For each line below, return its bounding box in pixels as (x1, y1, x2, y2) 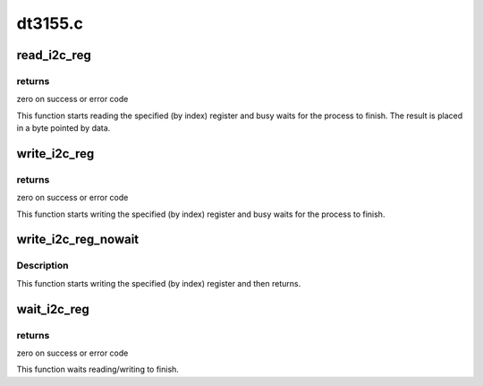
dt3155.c (16, 13, 84, 33)
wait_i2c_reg (16, 301, 89, 317)
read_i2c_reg (16, 47, 91, 63)
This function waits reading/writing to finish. (16, 364, 179, 375)
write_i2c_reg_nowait (16, 232, 140, 247)
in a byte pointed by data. (16, 123, 111, 133)
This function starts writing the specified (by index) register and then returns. (16, 278, 301, 288)
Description (16, 260, 69, 272)
